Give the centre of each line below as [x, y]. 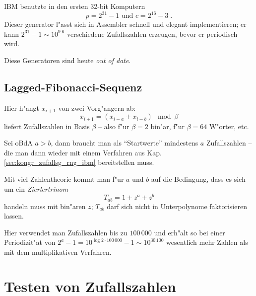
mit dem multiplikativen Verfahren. [58, 252]
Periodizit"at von [30, 242]
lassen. [14, 216]
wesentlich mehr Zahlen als [207, 242]
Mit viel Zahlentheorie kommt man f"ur [64, 179]
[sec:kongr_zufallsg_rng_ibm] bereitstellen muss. [79, 162]
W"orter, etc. [229, 126]
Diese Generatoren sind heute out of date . [67, 60]
